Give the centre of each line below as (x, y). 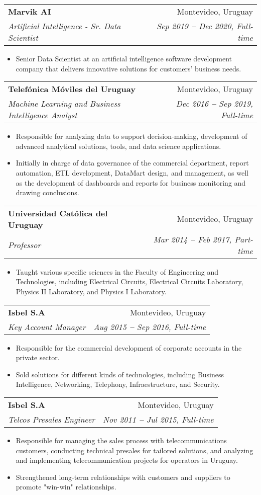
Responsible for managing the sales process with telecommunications (121, 440)
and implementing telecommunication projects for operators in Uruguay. (127, 460)
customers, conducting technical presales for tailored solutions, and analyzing (135, 450)
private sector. (38, 357)
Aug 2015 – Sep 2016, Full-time (150, 326)
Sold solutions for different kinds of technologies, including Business (120, 374)
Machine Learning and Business (64, 104)
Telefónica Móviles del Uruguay (72, 89)
